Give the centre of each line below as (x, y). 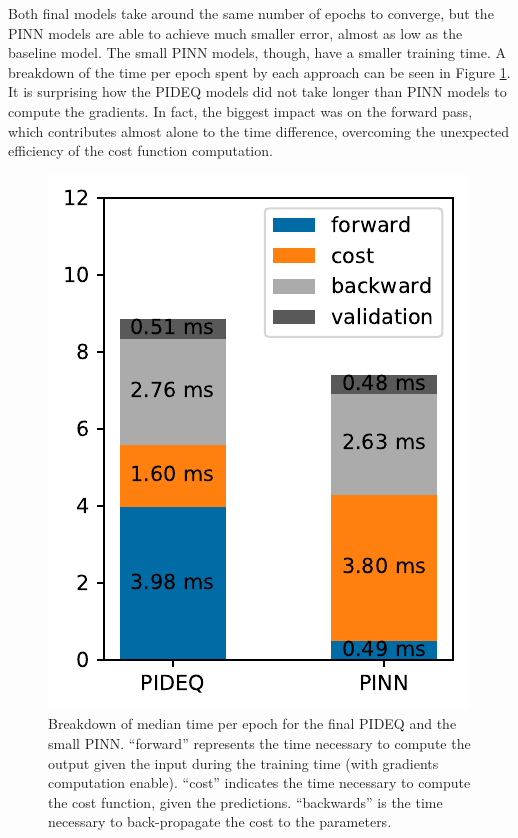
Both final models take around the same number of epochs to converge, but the (251, 13)
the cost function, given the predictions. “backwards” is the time (245, 801)
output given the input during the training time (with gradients (243, 762)
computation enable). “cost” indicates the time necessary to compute (259, 782)
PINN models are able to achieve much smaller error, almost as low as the (235, 32)
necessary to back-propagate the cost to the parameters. (220, 821)
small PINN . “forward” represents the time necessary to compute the (259, 742)
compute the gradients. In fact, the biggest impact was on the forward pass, (240, 110)
